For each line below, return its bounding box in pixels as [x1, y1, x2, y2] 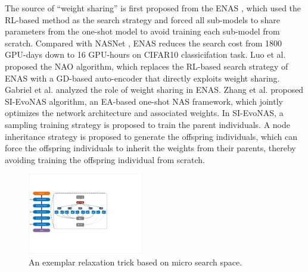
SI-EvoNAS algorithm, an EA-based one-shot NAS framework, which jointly [5, 95, 283, 107]
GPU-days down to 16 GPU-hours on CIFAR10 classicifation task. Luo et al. [5, 48, 286, 61]
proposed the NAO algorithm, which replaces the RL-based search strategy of [5, 60, 288, 72]
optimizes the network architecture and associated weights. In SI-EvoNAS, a [5, 107, 284, 119]
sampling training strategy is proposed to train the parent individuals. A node [5, 118, 290, 130]
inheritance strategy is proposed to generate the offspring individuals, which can [5, 130, 297, 142]
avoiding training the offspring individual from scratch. [5, 153, 205, 165]
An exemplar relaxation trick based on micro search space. [29, 255, 242, 268]
